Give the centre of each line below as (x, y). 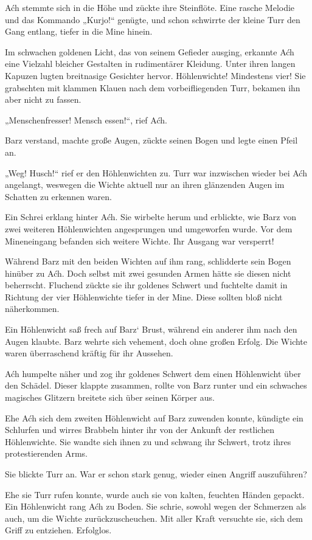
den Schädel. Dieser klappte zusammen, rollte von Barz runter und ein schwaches (156, 385)
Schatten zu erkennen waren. (58, 196)
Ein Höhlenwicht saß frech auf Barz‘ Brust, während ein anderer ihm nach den (151, 329)
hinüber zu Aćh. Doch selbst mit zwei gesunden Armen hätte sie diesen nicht (148, 273)
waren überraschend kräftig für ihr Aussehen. (89, 353)
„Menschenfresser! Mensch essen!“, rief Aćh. (86, 119)
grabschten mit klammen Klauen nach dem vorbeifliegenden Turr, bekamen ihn (153, 87)
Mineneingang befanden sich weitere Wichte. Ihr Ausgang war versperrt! (140, 241)
